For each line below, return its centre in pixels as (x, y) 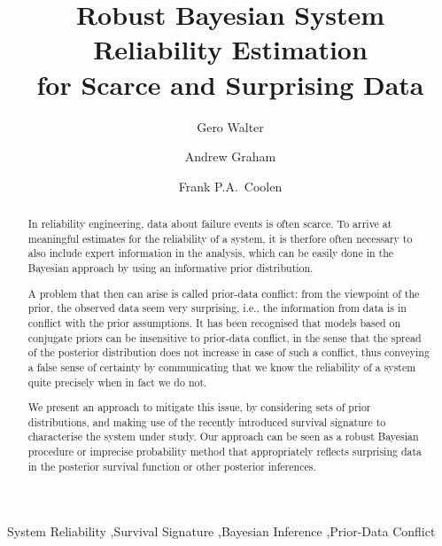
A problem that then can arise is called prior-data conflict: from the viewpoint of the (224, 293)
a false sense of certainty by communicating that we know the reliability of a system (222, 367)
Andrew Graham (230, 156)
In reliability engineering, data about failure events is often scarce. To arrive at (210, 224)
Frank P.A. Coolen (230, 186)
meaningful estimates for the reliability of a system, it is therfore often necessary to (220, 238)
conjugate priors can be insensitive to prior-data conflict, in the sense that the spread (225, 337)
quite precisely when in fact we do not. (117, 382)
